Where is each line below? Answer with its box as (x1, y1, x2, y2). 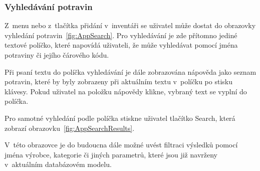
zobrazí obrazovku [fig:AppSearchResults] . (5, 122, 135, 133)
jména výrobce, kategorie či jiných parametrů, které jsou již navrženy (5, 149, 217, 159)
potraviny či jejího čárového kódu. (5, 50, 109, 60)
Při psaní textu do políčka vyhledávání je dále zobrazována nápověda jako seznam (5, 66, 256, 77)
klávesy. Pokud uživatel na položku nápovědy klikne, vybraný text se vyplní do (5, 86, 247, 96)
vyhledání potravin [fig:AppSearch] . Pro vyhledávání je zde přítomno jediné (5, 30, 237, 40)
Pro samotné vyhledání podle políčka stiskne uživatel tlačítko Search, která (5, 112, 235, 123)
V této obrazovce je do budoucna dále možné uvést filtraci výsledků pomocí (5, 139, 238, 150)
